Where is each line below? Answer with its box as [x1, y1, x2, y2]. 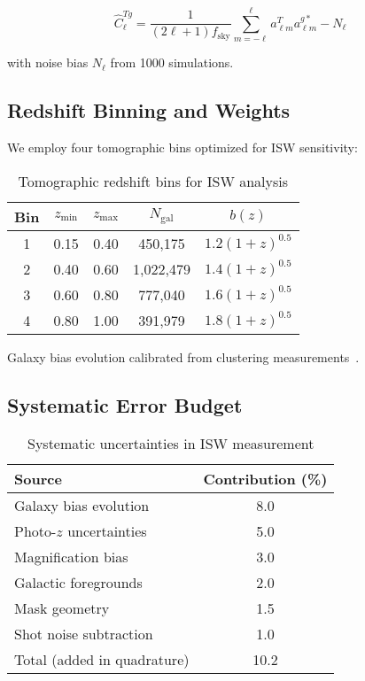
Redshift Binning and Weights [7, 97, 291, 124]
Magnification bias [14, 546, 128, 568]
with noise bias [7, 53, 89, 72]
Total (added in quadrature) [14, 649, 190, 670]
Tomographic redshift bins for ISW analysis [18, 170, 289, 191]
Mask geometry [14, 598, 110, 619]
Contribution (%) [203, 468, 328, 490]
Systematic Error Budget [7, 391, 243, 418]
